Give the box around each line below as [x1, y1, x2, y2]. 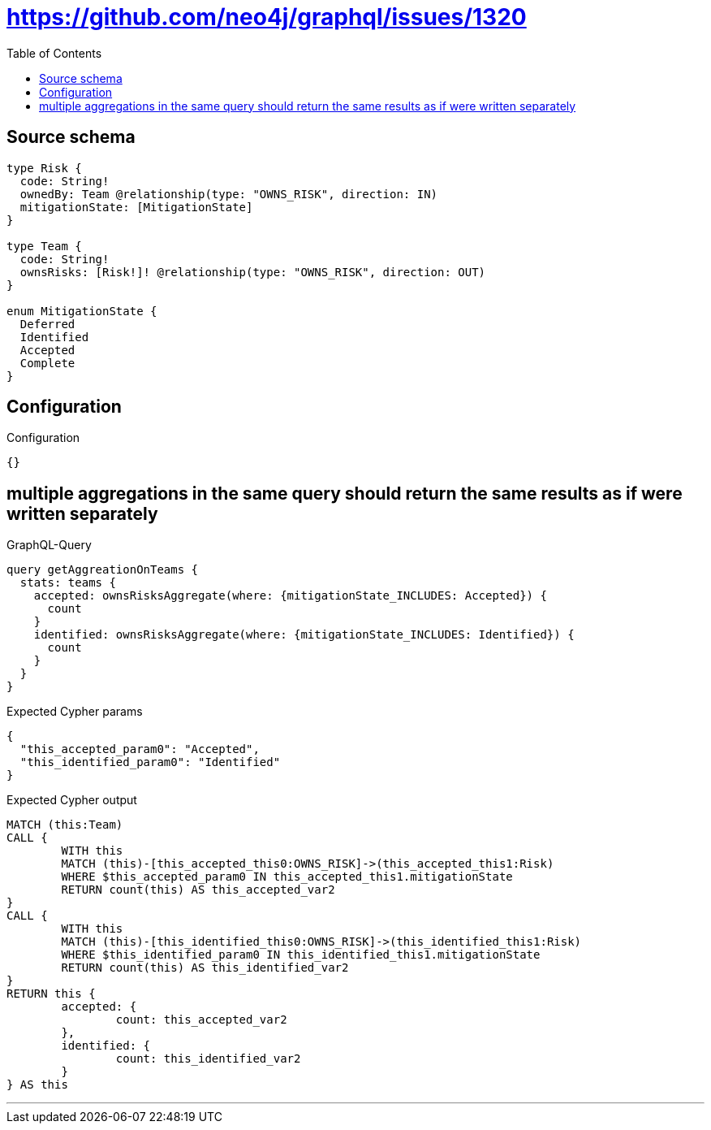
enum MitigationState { [6, 304, 157, 318]
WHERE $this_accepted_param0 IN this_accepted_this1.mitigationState [61, 870, 513, 884]
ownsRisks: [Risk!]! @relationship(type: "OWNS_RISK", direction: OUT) [19, 265, 486, 279]
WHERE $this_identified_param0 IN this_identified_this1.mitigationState [61, 948, 541, 962]
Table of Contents [6, 45, 102, 60]
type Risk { [6, 161, 82, 175]
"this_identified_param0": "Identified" [19, 755, 281, 769]
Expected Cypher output [6, 793, 137, 807]
